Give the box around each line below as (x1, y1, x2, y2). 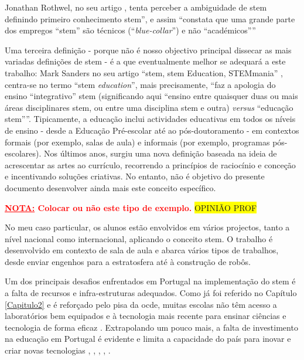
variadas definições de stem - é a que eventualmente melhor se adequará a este (5, 55, 286, 67)
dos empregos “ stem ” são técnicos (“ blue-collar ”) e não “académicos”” (5, 24, 256, 36)
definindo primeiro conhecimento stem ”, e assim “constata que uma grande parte (5, 12, 295, 25)
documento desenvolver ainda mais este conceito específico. (5, 181, 216, 193)
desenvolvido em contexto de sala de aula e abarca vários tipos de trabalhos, (5, 244, 279, 256)
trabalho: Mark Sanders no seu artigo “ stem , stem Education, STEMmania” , (5, 66, 283, 79)
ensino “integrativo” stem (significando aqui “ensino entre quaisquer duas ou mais (5, 90, 298, 102)
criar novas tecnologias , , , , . (5, 344, 111, 356)
